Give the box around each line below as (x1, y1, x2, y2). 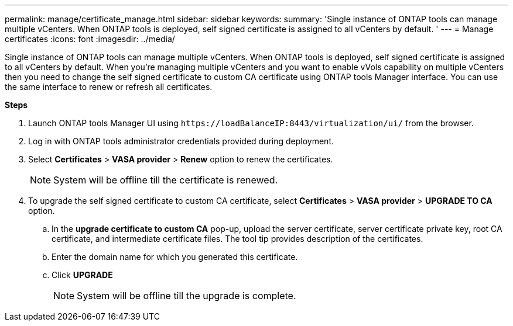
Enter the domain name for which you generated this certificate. (52, 252, 298, 262)
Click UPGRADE (52, 270, 113, 280)
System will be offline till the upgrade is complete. (77, 290, 296, 301)
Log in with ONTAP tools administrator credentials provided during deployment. (28, 136, 334, 146)
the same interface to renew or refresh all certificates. (5, 82, 213, 92)
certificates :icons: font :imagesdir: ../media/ (5, 34, 175, 44)
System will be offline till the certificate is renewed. (53, 174, 278, 186)
